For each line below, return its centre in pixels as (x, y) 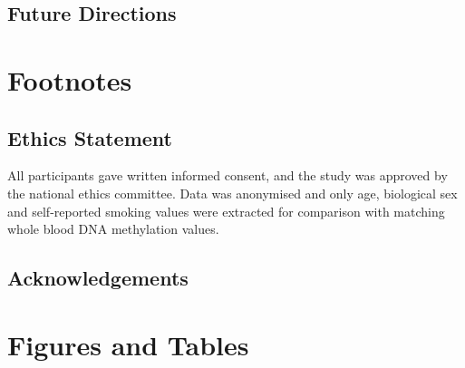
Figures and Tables (128, 344)
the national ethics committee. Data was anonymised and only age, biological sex (232, 193)
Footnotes (70, 79)
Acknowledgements (98, 278)
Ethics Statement (90, 137)
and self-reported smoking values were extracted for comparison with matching (226, 211)
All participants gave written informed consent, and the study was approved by (228, 175)
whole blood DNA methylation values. (113, 229)
